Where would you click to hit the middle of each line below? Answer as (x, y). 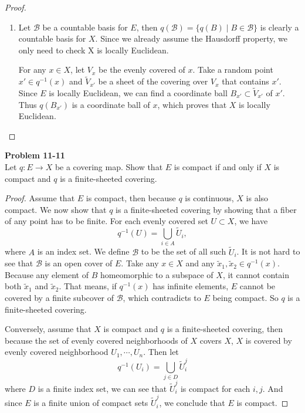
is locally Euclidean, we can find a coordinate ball (138, 93)
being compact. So (245, 298)
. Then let (161, 352)
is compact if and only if (218, 166)
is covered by (269, 340)
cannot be (257, 286)
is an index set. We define (83, 251)
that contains (245, 81)
